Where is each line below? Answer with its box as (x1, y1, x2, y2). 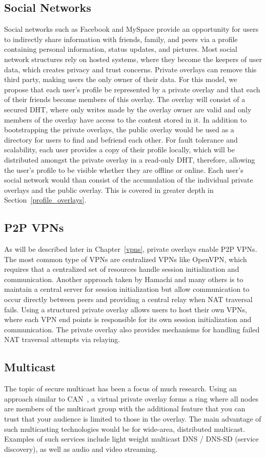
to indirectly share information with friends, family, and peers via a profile (4, 33, 238, 44)
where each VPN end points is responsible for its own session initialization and (4, 314, 252, 325)
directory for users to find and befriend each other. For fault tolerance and (4, 134, 238, 145)
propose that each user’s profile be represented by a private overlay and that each (4, 84, 260, 94)
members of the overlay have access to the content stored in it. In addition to (4, 114, 247, 125)
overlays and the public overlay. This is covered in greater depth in (4, 184, 214, 195)
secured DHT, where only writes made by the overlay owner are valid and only (4, 104, 252, 114)
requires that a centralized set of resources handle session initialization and (4, 264, 239, 274)
